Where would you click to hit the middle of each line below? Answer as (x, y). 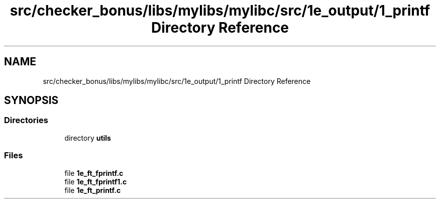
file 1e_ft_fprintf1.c (96, 181)
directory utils (88, 138)
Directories (26, 120)
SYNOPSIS (31, 100)
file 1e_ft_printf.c (93, 190)
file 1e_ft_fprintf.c (94, 173)
